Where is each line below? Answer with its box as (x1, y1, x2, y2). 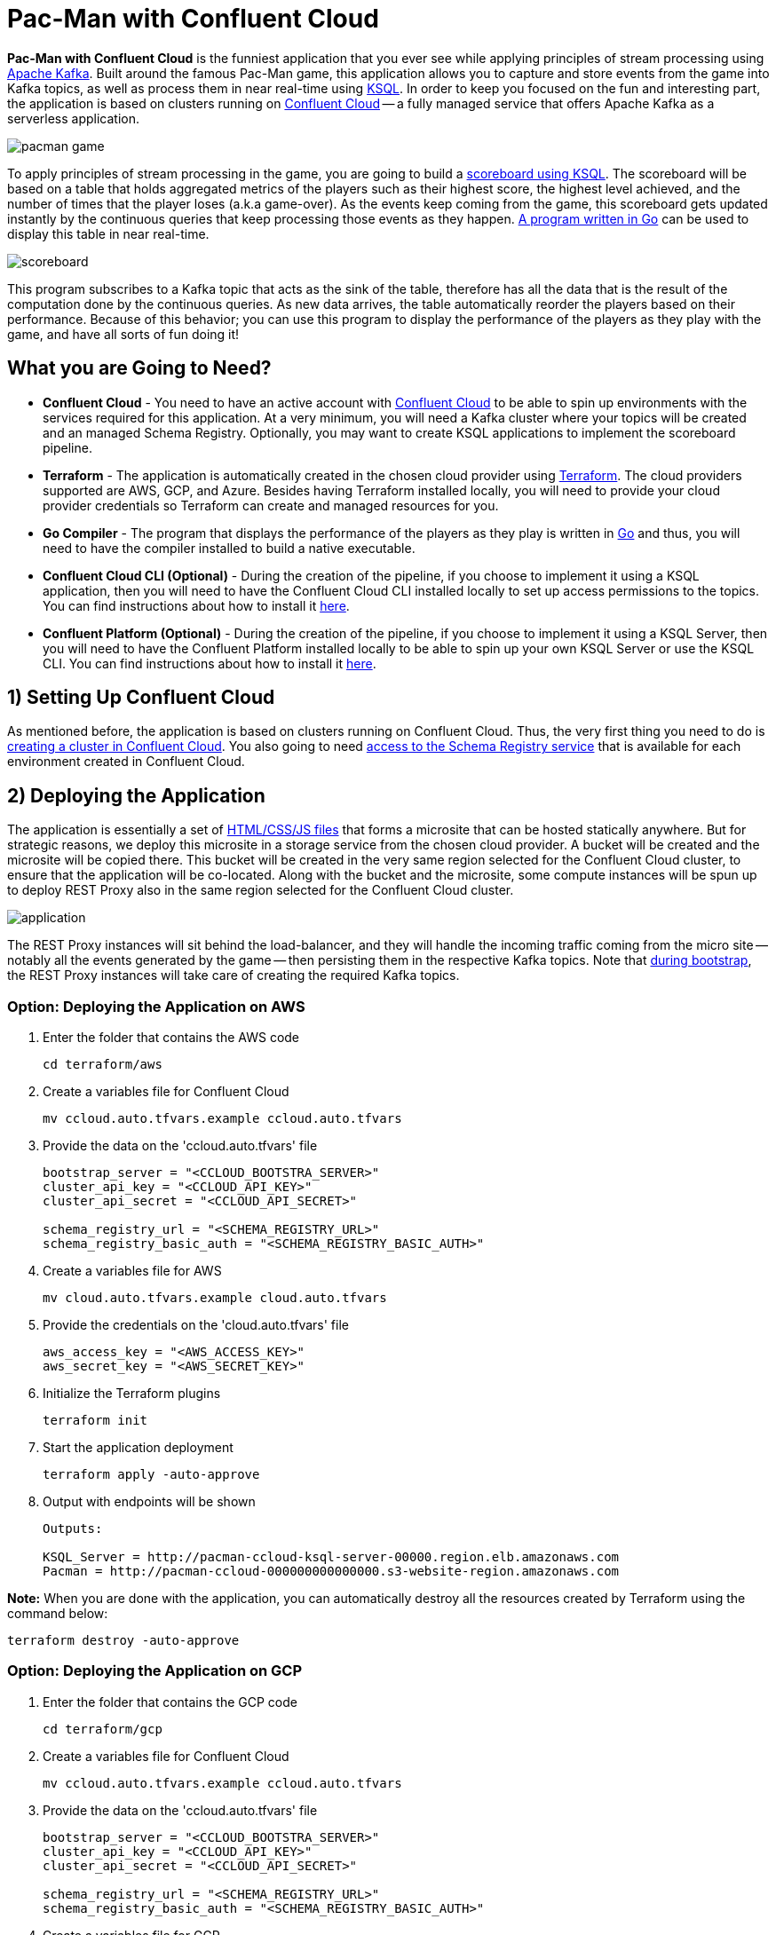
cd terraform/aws (43, 1057, 162, 1072)
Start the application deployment (43, 1440, 234, 1456)
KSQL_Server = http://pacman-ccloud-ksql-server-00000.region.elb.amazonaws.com (43, 1550, 620, 1565)
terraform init (43, 1413, 148, 1428)
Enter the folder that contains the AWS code (43, 1030, 300, 1046)
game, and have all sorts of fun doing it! (7, 326, 240, 342)
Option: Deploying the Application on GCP (7, 1662, 303, 1680)
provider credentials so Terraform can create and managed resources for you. (43, 497, 499, 513)
